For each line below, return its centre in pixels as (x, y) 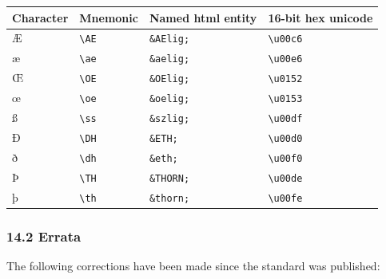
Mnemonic (109, 17)
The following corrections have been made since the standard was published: (193, 265)
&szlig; (169, 118)
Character (40, 17)
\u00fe (285, 198)
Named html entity (203, 17)
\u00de (285, 178)
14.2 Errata (44, 236)
